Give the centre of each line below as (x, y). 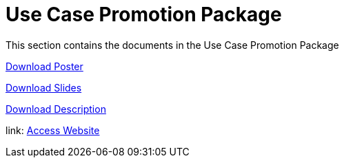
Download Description (56, 109)
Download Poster (44, 66)
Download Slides (44, 87)
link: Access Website (53, 130)
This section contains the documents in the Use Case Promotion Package (172, 45)
